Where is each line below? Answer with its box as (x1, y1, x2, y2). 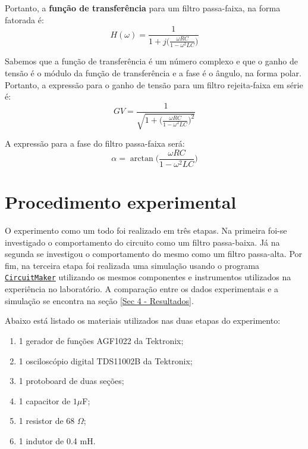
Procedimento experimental (5, 190, 237, 214)
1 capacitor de (18, 394, 71, 407)
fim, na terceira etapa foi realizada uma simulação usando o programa (5, 259, 260, 271)
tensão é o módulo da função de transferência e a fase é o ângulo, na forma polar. (5, 67, 301, 79)
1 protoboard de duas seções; (18, 374, 124, 387)
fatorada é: (5, 13, 44, 26)
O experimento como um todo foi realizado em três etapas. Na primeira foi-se (5, 224, 287, 237)
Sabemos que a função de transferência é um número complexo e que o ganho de (5, 55, 298, 67)
